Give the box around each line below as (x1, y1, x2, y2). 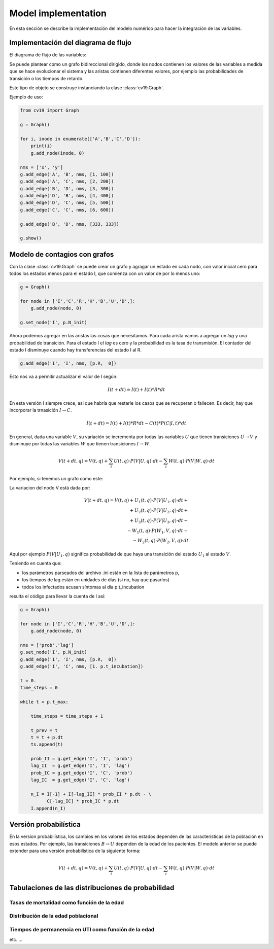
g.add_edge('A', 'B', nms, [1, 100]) (20, 171, 114, 177)
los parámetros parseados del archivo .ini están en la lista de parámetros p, (22, 570, 180, 576)
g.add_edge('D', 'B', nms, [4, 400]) (20, 193, 114, 199)
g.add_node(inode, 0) (30, 150, 85, 156)
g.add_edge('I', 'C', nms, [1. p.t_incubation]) (20, 663, 144, 670)
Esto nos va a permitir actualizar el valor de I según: (9, 373, 118, 379)
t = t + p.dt (30, 734, 63, 740)
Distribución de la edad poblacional (9, 912, 98, 920)
